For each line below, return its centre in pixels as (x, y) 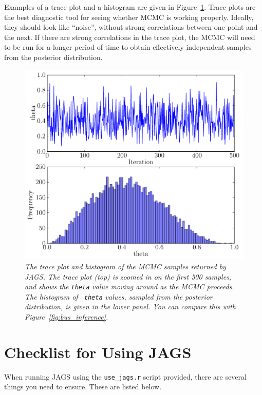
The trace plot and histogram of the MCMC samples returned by (125, 266)
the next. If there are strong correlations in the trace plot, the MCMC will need (130, 37)
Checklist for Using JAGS (98, 352)
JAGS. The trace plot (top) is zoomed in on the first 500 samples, (128, 276)
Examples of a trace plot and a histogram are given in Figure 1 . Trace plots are (130, 7)
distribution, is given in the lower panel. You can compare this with (130, 307)
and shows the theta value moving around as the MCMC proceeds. (129, 287)
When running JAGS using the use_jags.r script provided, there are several (125, 376)
